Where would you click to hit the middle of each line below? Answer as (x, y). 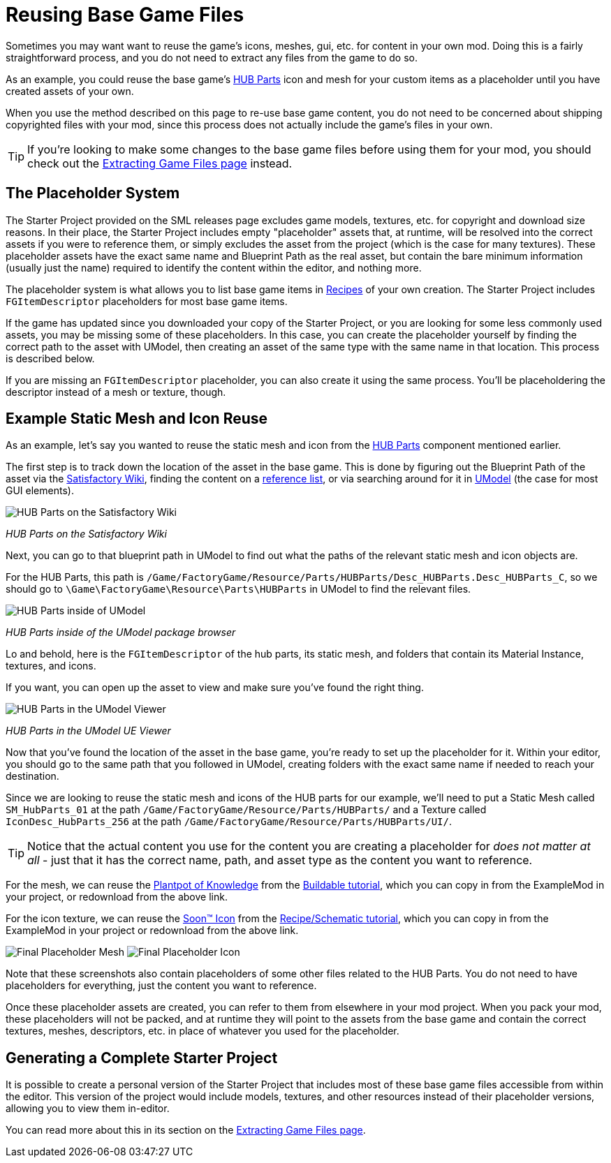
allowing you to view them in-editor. (88, 1109)
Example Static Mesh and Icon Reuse (137, 419)
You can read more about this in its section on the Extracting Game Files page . (186, 1130)
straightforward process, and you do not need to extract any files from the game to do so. (212, 57)
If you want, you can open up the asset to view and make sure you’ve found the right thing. (215, 688)
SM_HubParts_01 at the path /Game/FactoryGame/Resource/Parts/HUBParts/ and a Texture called (246, 810)
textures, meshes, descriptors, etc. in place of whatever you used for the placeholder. (203, 1031)
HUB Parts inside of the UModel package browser (121, 632)
